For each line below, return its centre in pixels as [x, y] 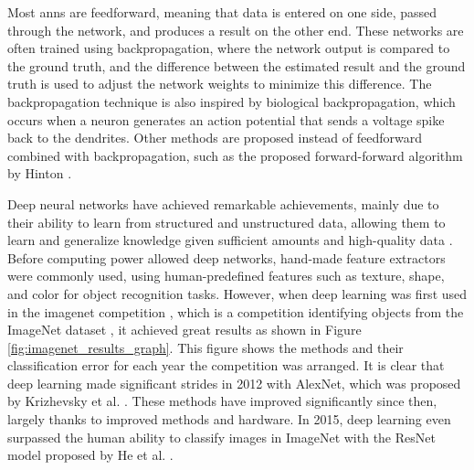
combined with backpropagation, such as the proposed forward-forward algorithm [235, 155]
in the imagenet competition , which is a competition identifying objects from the [236, 311]
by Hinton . [40, 173]
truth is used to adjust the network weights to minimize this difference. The [220, 84]
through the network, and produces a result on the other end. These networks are [236, 30]
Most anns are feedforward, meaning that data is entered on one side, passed [222, 12]
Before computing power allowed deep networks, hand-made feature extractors [226, 257]
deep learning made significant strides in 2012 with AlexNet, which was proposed [234, 383]
